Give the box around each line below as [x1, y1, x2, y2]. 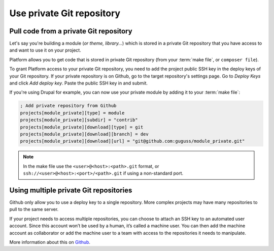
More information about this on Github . [9, 239, 91, 245]
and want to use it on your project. [9, 47, 81, 53]
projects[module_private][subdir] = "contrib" [20, 117, 138, 123]
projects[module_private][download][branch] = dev [20, 131, 149, 137]
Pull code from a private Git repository [9, 27, 132, 35]
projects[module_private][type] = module [20, 110, 125, 116]
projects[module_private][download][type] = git [20, 124, 144, 130]
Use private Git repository [9, 8, 121, 19]
